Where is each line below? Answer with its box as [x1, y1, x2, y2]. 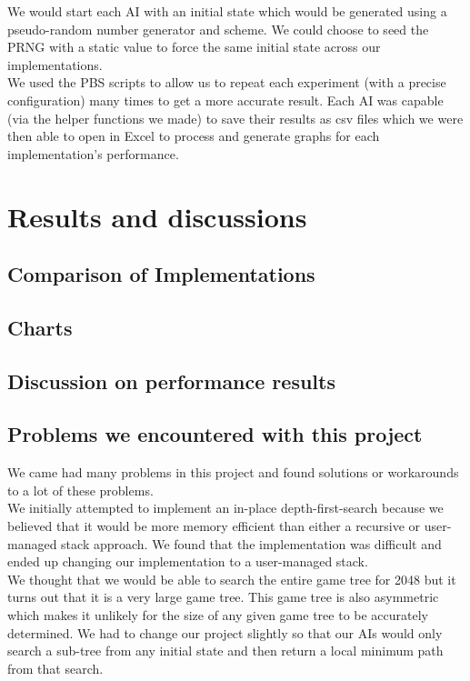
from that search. [7, 658, 104, 677]
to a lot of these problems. [7, 480, 154, 499]
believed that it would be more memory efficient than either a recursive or [7, 516, 421, 536]
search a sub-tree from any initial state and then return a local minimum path [7, 641, 444, 660]
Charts [7, 313, 73, 341]
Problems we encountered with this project [7, 420, 423, 448]
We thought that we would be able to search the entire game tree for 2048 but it [7, 569, 456, 588]
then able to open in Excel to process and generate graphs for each [7, 126, 380, 145]
